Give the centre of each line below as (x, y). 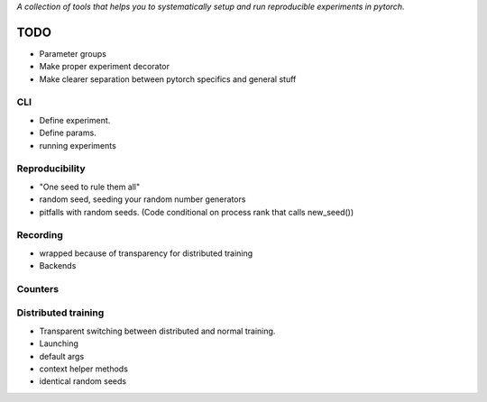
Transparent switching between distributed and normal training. (157, 331)
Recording (40, 235)
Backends (58, 266)
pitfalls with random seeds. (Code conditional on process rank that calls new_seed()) (197, 212)
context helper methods (83, 369)
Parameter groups (73, 53)
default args (62, 356)
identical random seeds (83, 381)
